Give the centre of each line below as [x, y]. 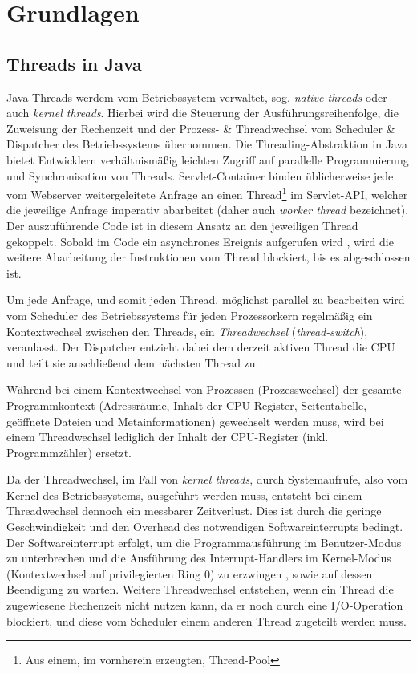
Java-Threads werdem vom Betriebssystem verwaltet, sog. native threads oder [197, 97]
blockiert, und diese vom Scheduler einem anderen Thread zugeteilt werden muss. [206, 620]
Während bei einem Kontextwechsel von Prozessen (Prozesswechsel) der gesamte [204, 389]
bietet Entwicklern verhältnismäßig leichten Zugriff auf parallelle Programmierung [208, 159]
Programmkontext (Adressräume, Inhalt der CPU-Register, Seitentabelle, [187, 405]
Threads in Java [74, 63]
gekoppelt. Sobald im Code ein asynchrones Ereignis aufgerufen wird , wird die [200, 241]
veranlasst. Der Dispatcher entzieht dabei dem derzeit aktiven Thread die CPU [201, 347]
